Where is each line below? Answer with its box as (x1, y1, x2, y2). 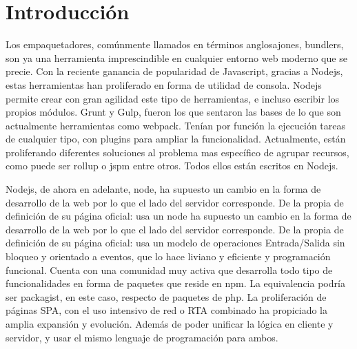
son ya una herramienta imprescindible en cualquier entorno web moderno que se (6, 50, 347, 65)
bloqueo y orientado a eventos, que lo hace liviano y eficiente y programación (6, 249, 331, 264)
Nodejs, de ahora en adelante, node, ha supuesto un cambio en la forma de (6, 182, 321, 196)
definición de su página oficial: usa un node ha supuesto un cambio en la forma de (6, 209, 351, 223)
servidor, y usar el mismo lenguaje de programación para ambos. (6, 330, 278, 344)
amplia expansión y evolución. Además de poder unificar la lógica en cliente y (6, 317, 334, 330)
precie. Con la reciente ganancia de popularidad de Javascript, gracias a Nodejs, (6, 64, 343, 78)
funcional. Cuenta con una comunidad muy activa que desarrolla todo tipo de (6, 262, 333, 277)
